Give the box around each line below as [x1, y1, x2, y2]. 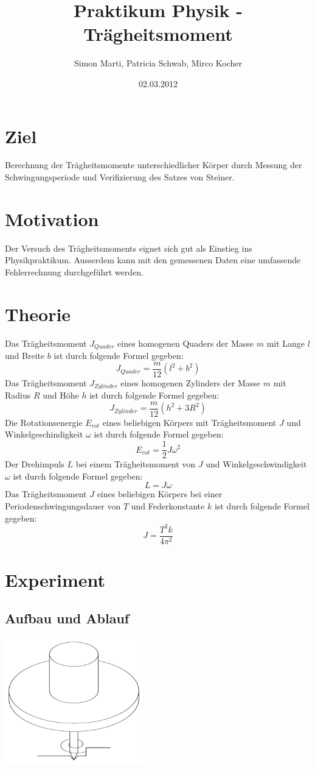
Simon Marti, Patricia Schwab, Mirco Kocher [74, 57, 243, 69]
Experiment [5, 567, 106, 592]
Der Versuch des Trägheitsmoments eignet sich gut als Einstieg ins [5, 241, 252, 254]
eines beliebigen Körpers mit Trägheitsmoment [102, 416, 277, 428]
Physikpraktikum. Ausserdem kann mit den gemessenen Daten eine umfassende [5, 253, 301, 266]
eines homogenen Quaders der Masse [117, 336, 254, 349]
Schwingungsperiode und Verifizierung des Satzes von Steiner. [5, 171, 235, 183]
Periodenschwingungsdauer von [5, 499, 121, 512]
